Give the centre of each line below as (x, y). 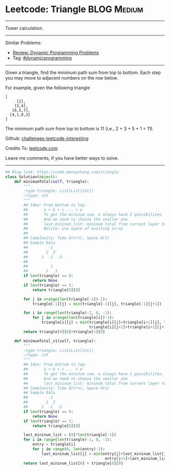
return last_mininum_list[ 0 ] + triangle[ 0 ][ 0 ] (73, 463)
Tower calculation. (25, 28)
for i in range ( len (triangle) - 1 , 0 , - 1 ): (68, 440)
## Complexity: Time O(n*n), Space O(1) (67, 238)
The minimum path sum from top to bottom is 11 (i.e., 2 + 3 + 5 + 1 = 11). (80, 128)
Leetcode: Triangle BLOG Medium (74, 9)
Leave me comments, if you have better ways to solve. (62, 158)
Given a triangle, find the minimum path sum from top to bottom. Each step (83, 73)
